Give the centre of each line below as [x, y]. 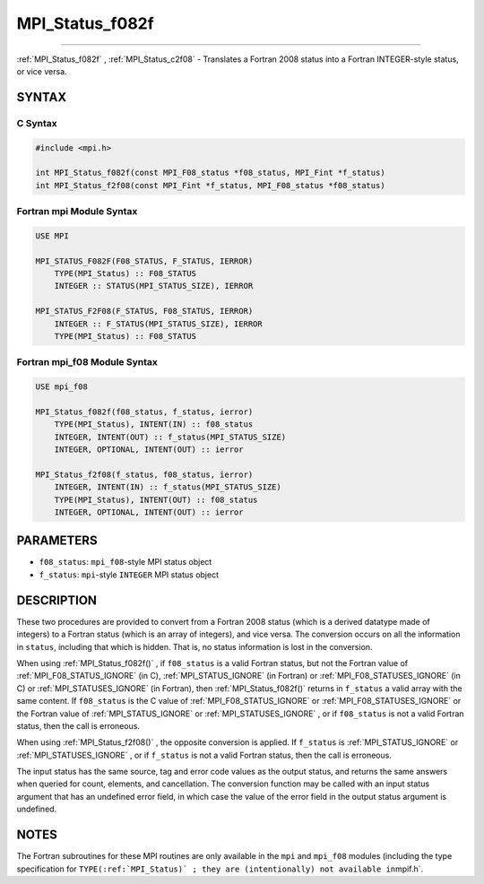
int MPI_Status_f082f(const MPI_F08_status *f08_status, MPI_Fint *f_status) [210, 173]
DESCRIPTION [57, 600]
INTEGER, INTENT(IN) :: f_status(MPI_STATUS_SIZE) [168, 487]
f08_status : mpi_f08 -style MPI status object [125, 562]
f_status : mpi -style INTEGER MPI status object [129, 575]
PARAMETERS [57, 541]
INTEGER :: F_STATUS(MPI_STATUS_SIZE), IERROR [159, 324]
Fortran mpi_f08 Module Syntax [87, 362]
